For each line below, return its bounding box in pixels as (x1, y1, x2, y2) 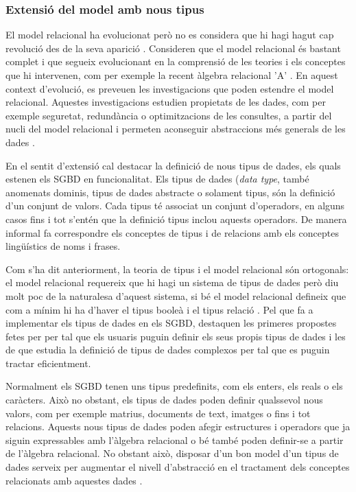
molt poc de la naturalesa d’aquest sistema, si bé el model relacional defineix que (5, 288, 346, 303)
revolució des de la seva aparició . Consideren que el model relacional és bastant (5, 40, 341, 55)
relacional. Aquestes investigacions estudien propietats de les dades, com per (5, 95, 326, 109)
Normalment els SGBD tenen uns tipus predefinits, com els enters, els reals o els (5, 379, 343, 393)
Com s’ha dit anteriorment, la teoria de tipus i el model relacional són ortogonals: (5, 261, 349, 276)
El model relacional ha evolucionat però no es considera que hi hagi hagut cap (5, 27, 334, 42)
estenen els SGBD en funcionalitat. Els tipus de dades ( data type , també (5, 172, 309, 186)
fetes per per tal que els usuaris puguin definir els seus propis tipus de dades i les (5, 329, 346, 343)
